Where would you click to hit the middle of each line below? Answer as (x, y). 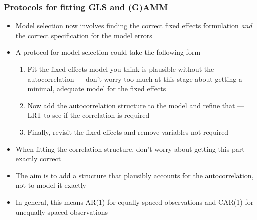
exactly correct (38, 158)
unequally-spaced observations (62, 211)
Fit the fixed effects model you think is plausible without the (121, 69)
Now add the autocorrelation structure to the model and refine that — (136, 105)
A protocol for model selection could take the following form (108, 52)
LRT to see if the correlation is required (89, 115)
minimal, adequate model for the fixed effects (97, 89)
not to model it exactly (51, 185)
